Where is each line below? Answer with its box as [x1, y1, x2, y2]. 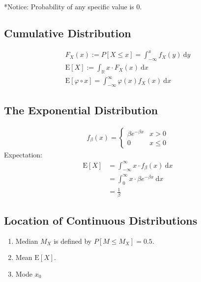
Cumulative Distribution [4, 25, 131, 40]
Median [15, 235, 38, 246]
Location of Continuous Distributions [4, 213, 198, 228]
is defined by [54, 235, 92, 246]
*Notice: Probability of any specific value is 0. [4, 1, 142, 11]
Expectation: [4, 149, 42, 159]
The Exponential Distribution [4, 102, 158, 117]
